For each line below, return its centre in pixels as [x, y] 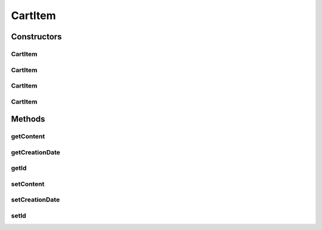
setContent [28, 184]
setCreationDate [35, 200]
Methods [28, 119]
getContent [28, 136]
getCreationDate [36, 152]
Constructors [36, 37]
